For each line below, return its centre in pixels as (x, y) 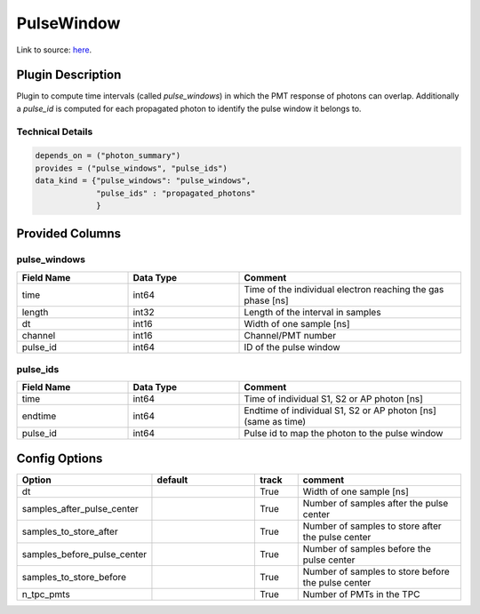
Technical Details (55, 132)
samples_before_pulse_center (84, 554)
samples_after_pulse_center (80, 508)
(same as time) (275, 422)
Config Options (60, 458)
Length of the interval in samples (312, 312)
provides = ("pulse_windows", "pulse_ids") (132, 168)
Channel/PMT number (290, 335)
